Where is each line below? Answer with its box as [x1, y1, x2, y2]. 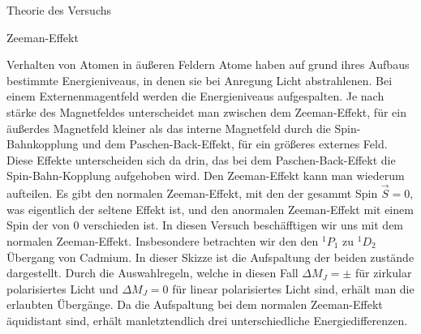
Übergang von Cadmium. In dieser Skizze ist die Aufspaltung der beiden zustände [6, 248, 415, 265]
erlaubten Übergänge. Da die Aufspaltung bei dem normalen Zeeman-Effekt [6, 296, 383, 313]
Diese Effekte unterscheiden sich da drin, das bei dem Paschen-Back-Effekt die [6, 151, 396, 168]
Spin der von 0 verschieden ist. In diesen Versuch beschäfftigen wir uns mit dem [6, 216, 404, 233]
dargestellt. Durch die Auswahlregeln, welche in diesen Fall [6, 264, 299, 281]
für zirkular [355, 264, 412, 281]
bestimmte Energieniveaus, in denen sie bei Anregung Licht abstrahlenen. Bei [6, 71, 393, 88]
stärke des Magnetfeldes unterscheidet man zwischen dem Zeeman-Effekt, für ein [6, 103, 406, 120]
